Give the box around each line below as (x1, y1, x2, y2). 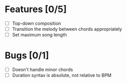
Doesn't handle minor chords (12, 67, 73, 73)
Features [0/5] (5, 4, 67, 15)
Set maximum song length (12, 32, 67, 38)
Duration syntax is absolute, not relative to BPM (12, 72, 112, 78)
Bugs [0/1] (5, 50, 49, 61)
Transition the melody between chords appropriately (12, 26, 122, 32)
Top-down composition (12, 20, 61, 26)
